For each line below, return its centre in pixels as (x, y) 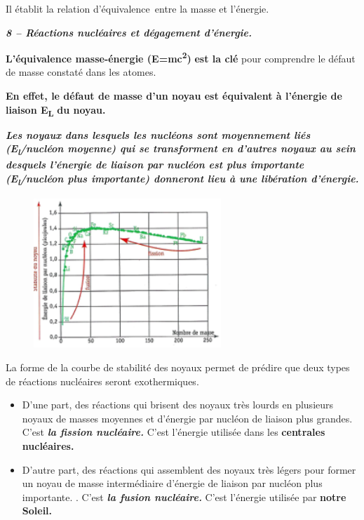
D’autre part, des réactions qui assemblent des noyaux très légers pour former (189, 469)
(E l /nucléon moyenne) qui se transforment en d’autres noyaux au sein (181, 150)
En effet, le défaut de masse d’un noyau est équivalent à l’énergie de (174, 96)
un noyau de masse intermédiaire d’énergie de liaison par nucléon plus (172, 483)
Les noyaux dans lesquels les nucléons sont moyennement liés (158, 134)
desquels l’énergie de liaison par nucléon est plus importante (155, 165)
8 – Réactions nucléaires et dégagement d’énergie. (129, 32)
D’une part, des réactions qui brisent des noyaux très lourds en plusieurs (178, 405)
